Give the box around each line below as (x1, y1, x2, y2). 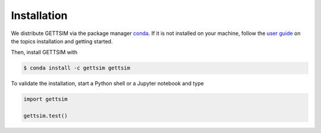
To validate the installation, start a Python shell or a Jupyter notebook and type (11, 80, 204, 87)
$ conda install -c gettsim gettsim (23, 65, 131, 71)
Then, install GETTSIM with (11, 49, 77, 56)
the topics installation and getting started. (11, 37, 113, 45)
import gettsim (23, 96, 68, 103)
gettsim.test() (23, 113, 68, 119)
